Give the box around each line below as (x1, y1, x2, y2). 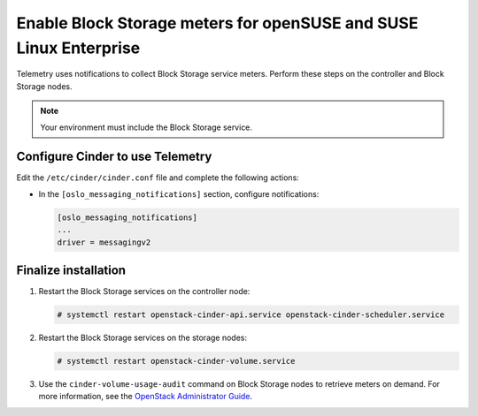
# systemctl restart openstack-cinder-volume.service (57, 356, 296, 367)
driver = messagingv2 (57, 237, 151, 247)
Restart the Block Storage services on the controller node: (38, 286, 251, 297)
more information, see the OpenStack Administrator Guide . (38, 391, 252, 402)
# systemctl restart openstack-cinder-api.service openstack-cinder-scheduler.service (57, 310, 445, 320)
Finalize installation (16, 262, 127, 277)
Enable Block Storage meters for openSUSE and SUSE (16, 13, 419, 33)
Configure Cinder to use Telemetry (16, 149, 212, 164)
